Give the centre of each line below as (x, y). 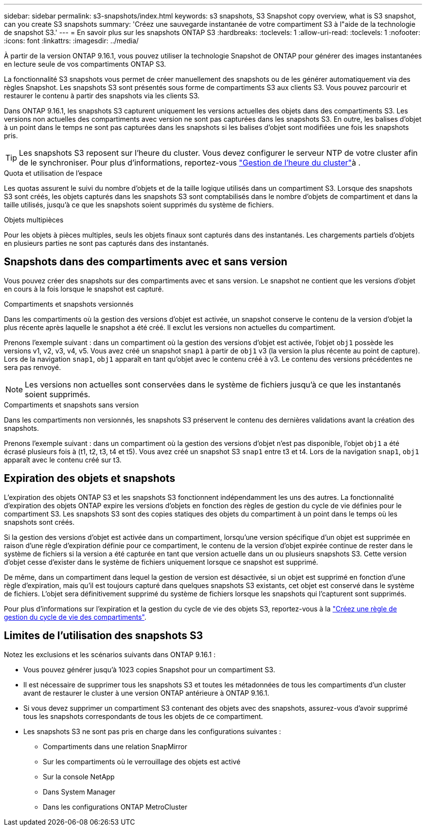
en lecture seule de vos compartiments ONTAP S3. (85, 64)
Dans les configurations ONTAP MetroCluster (115, 807)
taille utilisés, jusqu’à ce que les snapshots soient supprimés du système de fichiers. (139, 205)
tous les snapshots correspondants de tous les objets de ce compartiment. (143, 716)
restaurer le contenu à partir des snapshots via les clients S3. (102, 96)
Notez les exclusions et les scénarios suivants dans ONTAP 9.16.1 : (110, 654)
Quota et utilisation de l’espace (53, 173)
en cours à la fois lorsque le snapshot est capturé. (84, 289)
